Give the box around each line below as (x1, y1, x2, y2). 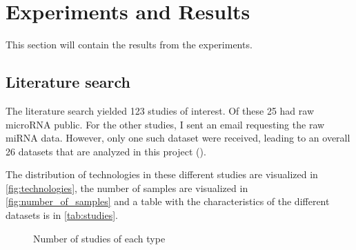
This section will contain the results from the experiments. (6, 37, 253, 52)
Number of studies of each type (33, 231, 166, 245)
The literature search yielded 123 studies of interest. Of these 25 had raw (6, 103, 314, 117)
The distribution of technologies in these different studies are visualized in (6, 167, 318, 182)
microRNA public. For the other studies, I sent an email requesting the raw (6, 117, 325, 131)
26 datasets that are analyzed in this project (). (6, 144, 206, 158)
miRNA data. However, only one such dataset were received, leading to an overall (6, 131, 350, 145)
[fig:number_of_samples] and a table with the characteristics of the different (6, 194, 330, 209)
